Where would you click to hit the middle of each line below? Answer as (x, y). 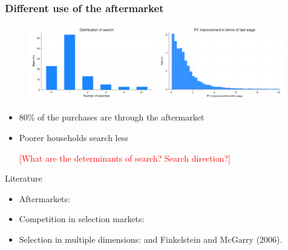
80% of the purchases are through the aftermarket (112, 117)
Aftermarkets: (44, 198)
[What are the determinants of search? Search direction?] (125, 158)
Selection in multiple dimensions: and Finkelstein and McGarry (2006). (151, 239)
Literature (24, 178)
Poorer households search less (74, 137)
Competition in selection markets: (82, 219)
